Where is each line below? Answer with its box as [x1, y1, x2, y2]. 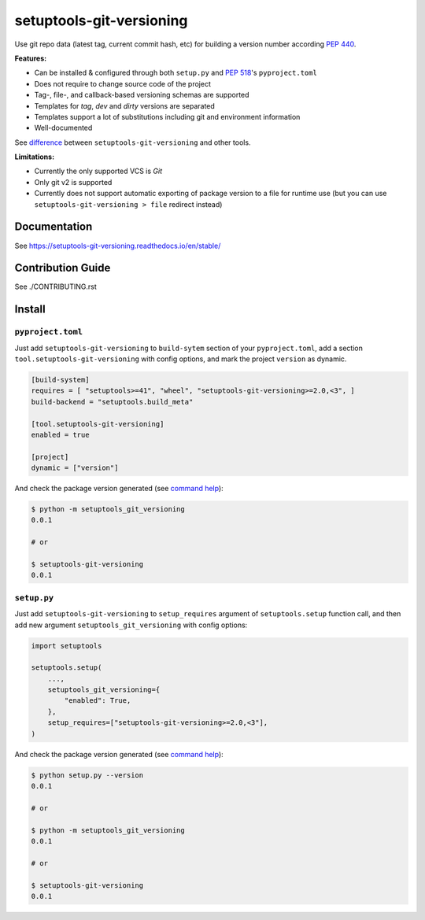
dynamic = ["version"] [31, 464, 119, 472]
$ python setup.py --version [31, 770, 144, 779]
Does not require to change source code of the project [34, 79, 212, 88]
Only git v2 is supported [34, 177, 113, 187]
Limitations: [14, 152, 55, 161]
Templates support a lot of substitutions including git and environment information [34, 112, 301, 121]
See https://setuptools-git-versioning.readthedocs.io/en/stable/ [14, 241, 221, 250]
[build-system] [31, 375, 90, 384]
